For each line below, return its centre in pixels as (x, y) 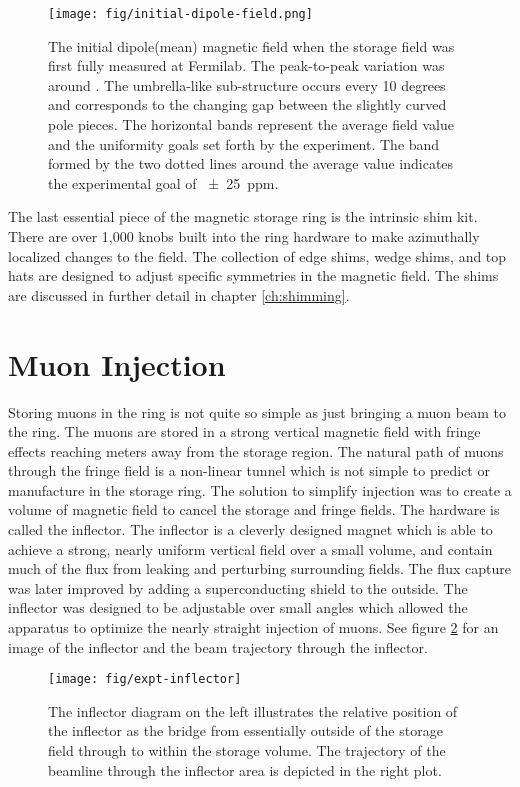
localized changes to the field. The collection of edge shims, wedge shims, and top (257, 255)
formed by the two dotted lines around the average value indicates (251, 163)
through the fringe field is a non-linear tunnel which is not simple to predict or (249, 470)
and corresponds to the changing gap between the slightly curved (247, 104)
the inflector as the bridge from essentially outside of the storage (245, 730)
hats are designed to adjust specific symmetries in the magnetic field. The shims (253, 275)
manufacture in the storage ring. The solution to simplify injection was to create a (260, 489)
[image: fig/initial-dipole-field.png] (180, 14)
